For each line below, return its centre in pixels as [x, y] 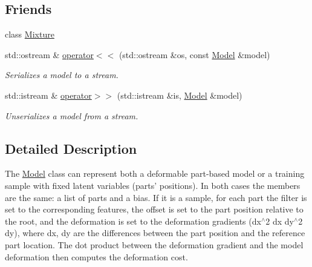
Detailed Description [71, 148]
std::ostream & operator [49, 54]
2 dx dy [280, 221]
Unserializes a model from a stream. [72, 115]
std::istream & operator [48, 95]
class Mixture [30, 34]
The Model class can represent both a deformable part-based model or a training [155, 173]
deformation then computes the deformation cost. [96, 256]
